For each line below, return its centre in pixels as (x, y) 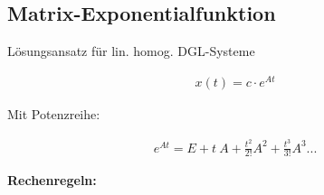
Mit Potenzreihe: (54, 113)
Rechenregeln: (52, 180)
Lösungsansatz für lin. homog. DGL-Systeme (131, 51)
